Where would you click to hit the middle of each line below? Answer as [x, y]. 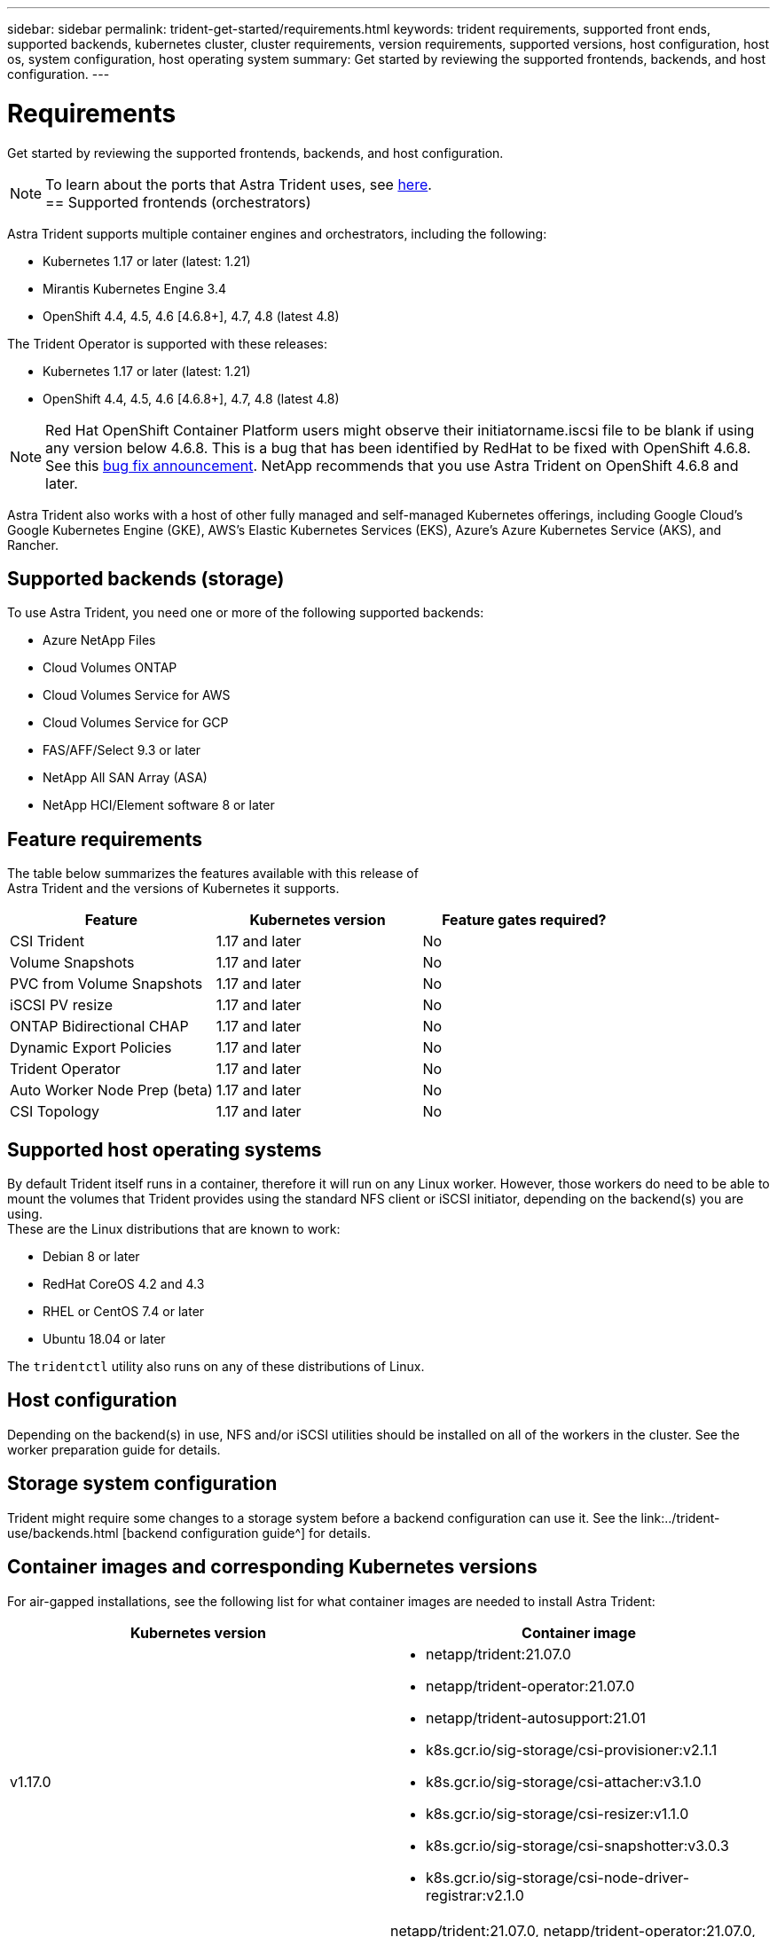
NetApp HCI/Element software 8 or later [159, 805]
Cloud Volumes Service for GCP [136, 723]
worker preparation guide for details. [114, 1449]
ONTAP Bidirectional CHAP [99, 1027]
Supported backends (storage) [146, 578]
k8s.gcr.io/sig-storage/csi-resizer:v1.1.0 [557, 1813]
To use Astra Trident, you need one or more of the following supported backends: [246, 613]
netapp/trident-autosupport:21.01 [536, 1717]
